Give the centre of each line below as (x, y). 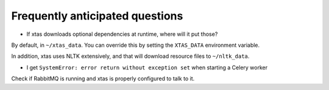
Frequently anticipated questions (97, 16)
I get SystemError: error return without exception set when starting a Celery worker (147, 67)
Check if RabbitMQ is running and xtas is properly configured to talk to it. (103, 78)
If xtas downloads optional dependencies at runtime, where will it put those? (122, 34)
